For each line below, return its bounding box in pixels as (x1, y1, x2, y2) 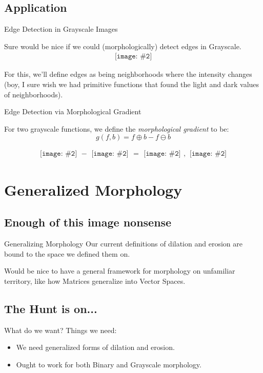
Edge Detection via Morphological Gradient (4, 106, 141, 117)
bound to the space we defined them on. (4, 248, 130, 259)
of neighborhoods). (4, 89, 63, 99)
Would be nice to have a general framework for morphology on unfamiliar (4, 265, 235, 276)
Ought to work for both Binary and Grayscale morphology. (16, 359, 201, 369)
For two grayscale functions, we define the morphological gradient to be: (4, 123, 229, 134)
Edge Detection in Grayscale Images (4, 24, 118, 34)
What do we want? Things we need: (4, 324, 117, 335)
